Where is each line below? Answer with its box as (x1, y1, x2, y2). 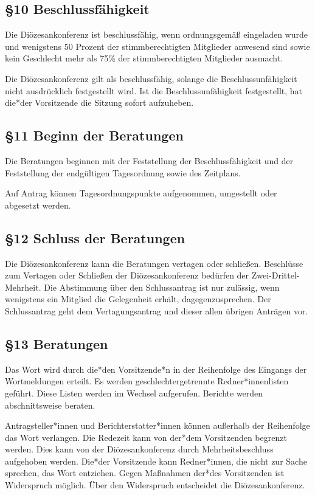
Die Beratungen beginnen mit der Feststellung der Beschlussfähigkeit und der (5, 154, 294, 167)
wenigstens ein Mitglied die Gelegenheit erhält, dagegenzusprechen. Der (5, 292, 271, 305)
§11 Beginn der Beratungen (5, 126, 184, 145)
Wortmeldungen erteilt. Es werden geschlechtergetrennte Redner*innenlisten (5, 375, 289, 387)
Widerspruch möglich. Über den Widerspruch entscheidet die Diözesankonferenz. (5, 479, 305, 491)
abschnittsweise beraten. (5, 398, 95, 411)
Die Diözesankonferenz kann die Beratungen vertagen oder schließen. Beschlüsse (5, 257, 303, 269)
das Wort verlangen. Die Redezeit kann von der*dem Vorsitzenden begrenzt (5, 431, 287, 443)
